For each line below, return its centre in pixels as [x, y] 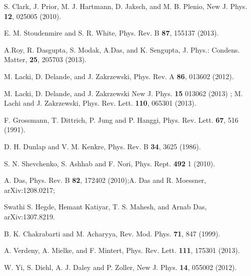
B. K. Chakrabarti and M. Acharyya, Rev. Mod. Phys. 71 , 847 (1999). [112, 233]
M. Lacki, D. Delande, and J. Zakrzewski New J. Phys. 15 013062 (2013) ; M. [123, 93]
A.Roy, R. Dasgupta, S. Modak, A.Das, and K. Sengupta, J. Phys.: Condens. [122, 49]
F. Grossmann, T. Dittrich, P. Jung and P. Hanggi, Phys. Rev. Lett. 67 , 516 [121, 119]
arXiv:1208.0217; [29, 190]
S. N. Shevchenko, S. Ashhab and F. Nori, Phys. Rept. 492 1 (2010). [110, 163]
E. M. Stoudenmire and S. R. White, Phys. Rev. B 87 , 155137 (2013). [111, 33]
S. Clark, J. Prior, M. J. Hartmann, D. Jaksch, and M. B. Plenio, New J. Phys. [126, 6]
